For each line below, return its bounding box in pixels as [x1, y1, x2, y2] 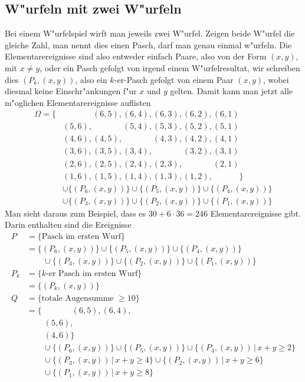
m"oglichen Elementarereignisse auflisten [5, 96, 151, 108]
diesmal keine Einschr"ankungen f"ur [5, 85, 137, 97]
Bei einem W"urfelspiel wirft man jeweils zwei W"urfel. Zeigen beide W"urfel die [5, 27, 295, 39]
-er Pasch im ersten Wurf [46, 269, 138, 278]
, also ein [75, 73, 107, 85]
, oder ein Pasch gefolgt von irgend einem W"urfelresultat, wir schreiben [40, 61, 300, 74]
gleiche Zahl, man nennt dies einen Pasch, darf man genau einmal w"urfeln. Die [5, 38, 292, 51]
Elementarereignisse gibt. [210, 207, 301, 219]
